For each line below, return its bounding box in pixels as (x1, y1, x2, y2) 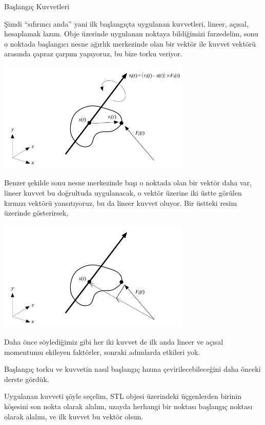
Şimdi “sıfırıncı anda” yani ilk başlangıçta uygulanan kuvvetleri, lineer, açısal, (4, 18, 249, 29)
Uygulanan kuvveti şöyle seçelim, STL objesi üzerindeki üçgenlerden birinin (4, 391, 241, 401)
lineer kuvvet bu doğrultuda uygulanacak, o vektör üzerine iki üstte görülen (4, 187, 242, 198)
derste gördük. (4, 373, 49, 384)
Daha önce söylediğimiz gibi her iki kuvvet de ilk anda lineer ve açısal (4, 336, 223, 347)
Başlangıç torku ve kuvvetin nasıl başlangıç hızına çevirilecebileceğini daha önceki (4, 364, 261, 374)
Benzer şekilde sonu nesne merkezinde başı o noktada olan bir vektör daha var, (4, 177, 252, 188)
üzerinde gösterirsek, (4, 207, 69, 218)
